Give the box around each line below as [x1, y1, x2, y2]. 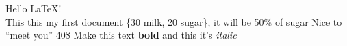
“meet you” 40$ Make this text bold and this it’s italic [5, 28, 237, 42]
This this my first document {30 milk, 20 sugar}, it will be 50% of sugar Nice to [5, 14, 342, 28]
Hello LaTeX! [5, 1, 62, 15]
